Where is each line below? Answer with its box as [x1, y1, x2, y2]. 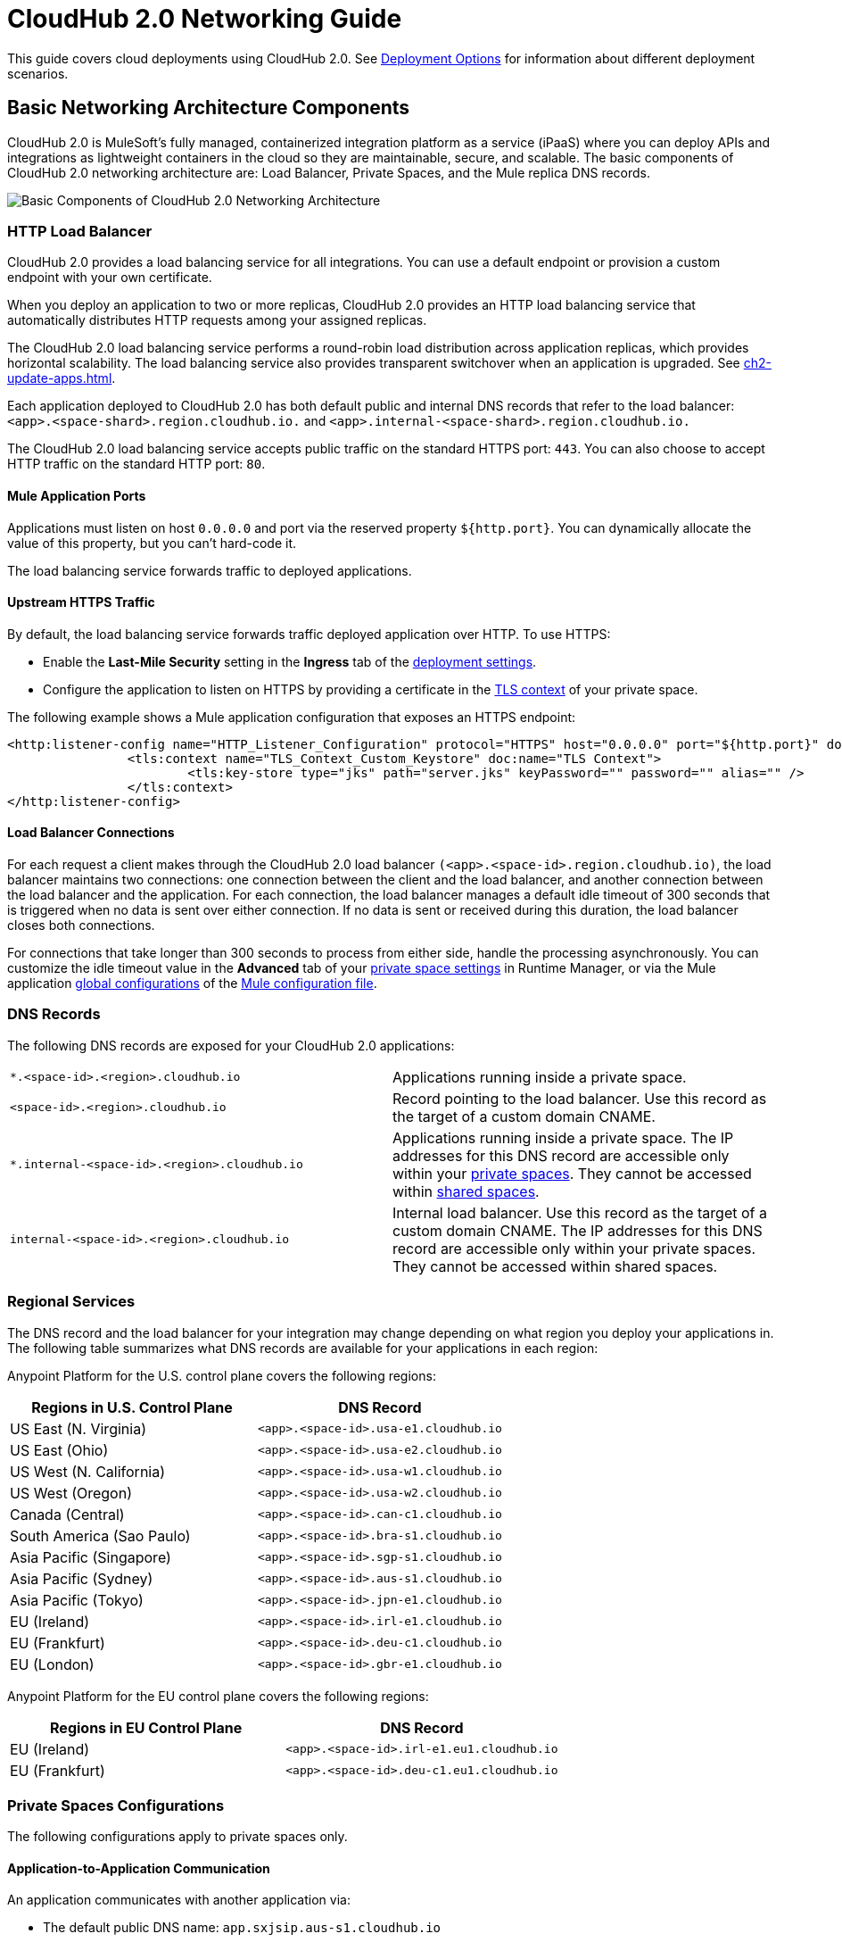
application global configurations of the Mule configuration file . [7, 975, 377, 991]
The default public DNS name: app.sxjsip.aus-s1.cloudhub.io [43, 1920, 442, 1936]
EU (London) [10, 1655, 95, 1673]
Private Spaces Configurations [7, 1796, 225, 1814]
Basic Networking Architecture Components [7, 96, 410, 120]
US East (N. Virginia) [10, 1419, 146, 1438]
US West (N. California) [10, 1462, 166, 1481]
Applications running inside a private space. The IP [392, 1128, 734, 1147]
